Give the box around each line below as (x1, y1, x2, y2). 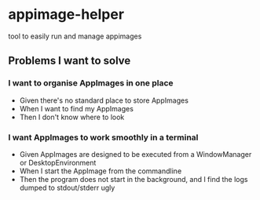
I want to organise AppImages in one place (8, 78, 174, 89)
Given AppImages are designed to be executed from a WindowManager (19, 149, 252, 158)
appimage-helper (8, 5, 124, 24)
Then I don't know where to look (19, 112, 125, 122)
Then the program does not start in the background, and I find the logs (19, 174, 248, 184)
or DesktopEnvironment (19, 158, 97, 167)
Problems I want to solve (8, 54, 131, 67)
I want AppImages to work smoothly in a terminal (8, 132, 199, 143)
